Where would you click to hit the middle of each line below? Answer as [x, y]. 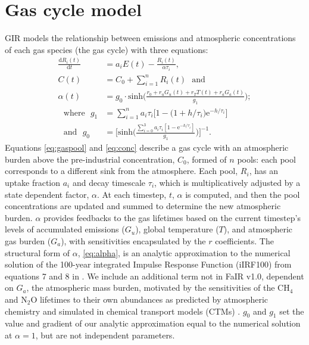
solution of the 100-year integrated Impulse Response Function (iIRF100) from [148, 264]
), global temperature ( [177, 229]
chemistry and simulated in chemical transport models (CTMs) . [123, 311]
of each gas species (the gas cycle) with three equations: [107, 49]
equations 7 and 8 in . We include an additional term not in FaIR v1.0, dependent [154, 276]
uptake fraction [33, 183]
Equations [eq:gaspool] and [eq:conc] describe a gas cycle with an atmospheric [147, 147]
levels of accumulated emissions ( [65, 229]
